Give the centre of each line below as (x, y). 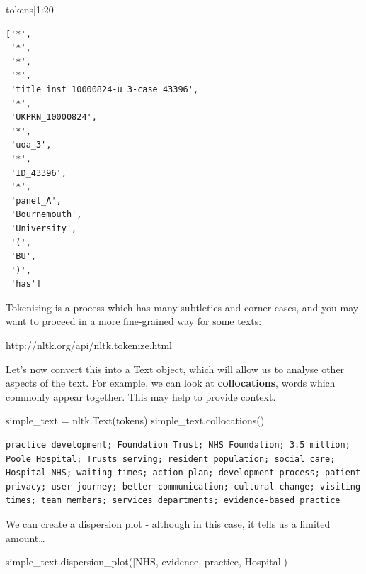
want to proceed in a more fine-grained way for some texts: (134, 321)
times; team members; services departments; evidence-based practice (173, 501)
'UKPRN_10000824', (54, 117)
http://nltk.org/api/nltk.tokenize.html (89, 345)
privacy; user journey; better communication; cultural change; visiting (183, 486)
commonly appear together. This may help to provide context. (141, 396)
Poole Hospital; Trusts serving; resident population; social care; (171, 459)
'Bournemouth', (46, 215)
